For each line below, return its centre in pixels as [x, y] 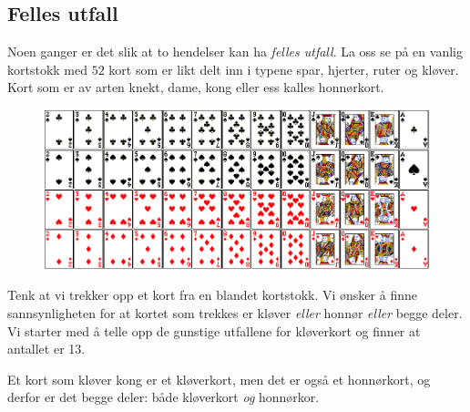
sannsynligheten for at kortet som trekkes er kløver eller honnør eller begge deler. [235, 312]
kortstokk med [48, 69]
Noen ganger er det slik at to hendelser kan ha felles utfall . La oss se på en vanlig [235, 51]
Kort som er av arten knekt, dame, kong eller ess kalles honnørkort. [196, 87]
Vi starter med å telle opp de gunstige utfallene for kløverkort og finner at [214, 330]
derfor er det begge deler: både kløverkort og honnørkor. [163, 397]
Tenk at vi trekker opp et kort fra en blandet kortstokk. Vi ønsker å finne [212, 295]
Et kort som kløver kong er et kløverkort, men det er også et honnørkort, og [219, 379]
